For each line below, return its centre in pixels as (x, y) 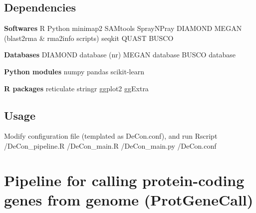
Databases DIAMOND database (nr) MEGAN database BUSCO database (120, 55)
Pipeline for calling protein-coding (124, 180)
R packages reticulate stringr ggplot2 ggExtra (76, 88)
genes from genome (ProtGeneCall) (129, 199)
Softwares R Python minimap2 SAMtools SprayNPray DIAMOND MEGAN (123, 28)
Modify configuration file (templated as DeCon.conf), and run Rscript (111, 136)
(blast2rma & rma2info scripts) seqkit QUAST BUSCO (89, 38)
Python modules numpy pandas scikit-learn (74, 71)
